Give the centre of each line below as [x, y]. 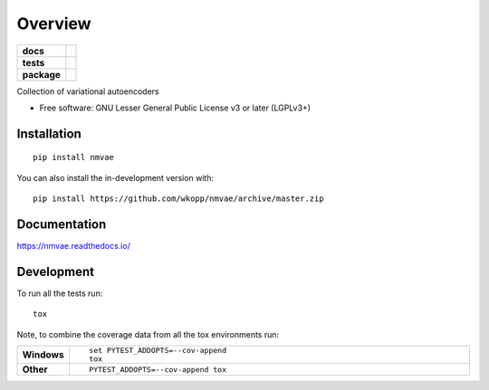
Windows [43, 355]
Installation [49, 133]
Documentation [62, 224]
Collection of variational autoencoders [88, 91]
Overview [54, 24]
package [41, 74]
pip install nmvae [74, 157]
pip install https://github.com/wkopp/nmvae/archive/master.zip [179, 199]
